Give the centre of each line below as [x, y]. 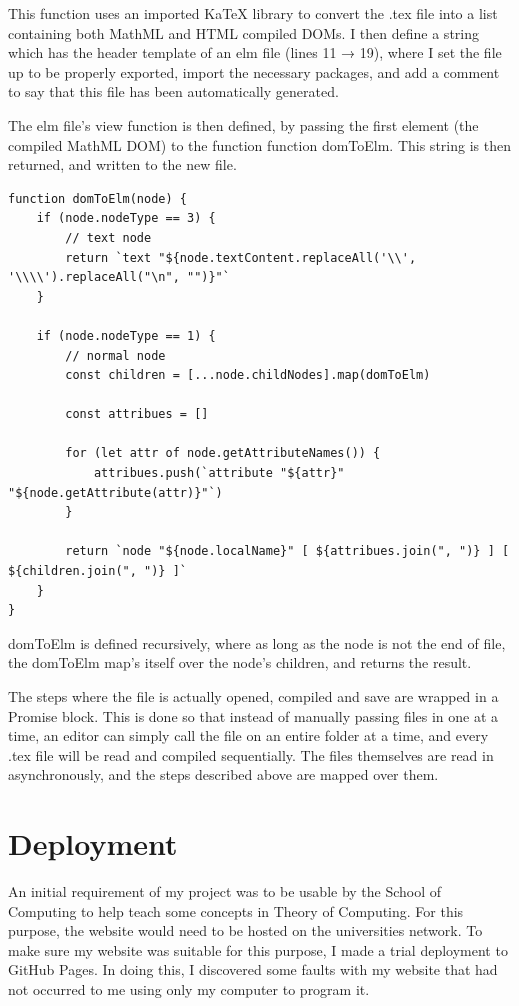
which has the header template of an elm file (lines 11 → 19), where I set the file [255, 52]
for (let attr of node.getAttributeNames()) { [223, 453]
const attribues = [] [137, 414]
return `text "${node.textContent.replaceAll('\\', [241, 257]
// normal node [115, 355]
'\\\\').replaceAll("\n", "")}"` [119, 277]
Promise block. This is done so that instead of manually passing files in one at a [253, 715]
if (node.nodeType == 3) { [126, 218]
